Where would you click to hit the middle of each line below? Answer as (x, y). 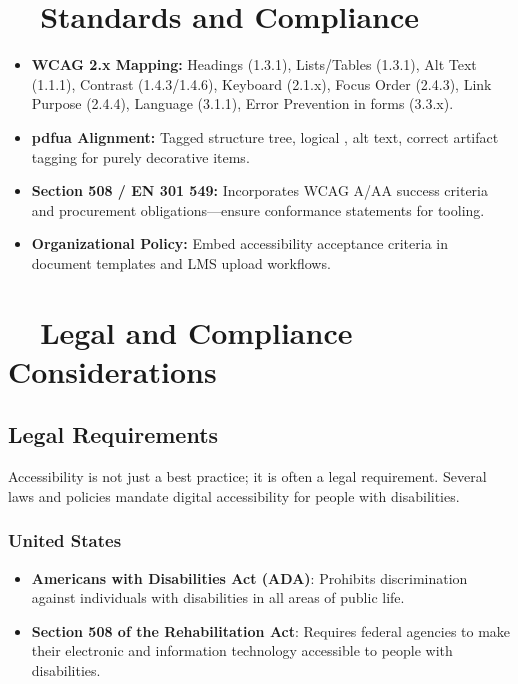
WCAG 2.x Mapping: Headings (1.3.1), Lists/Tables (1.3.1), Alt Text (254, 64)
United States (65, 540)
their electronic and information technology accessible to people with (242, 650)
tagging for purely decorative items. (140, 156)
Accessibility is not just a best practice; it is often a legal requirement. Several (247, 476)
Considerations (112, 370)
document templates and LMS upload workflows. (181, 262)
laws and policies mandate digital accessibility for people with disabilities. (234, 495)
